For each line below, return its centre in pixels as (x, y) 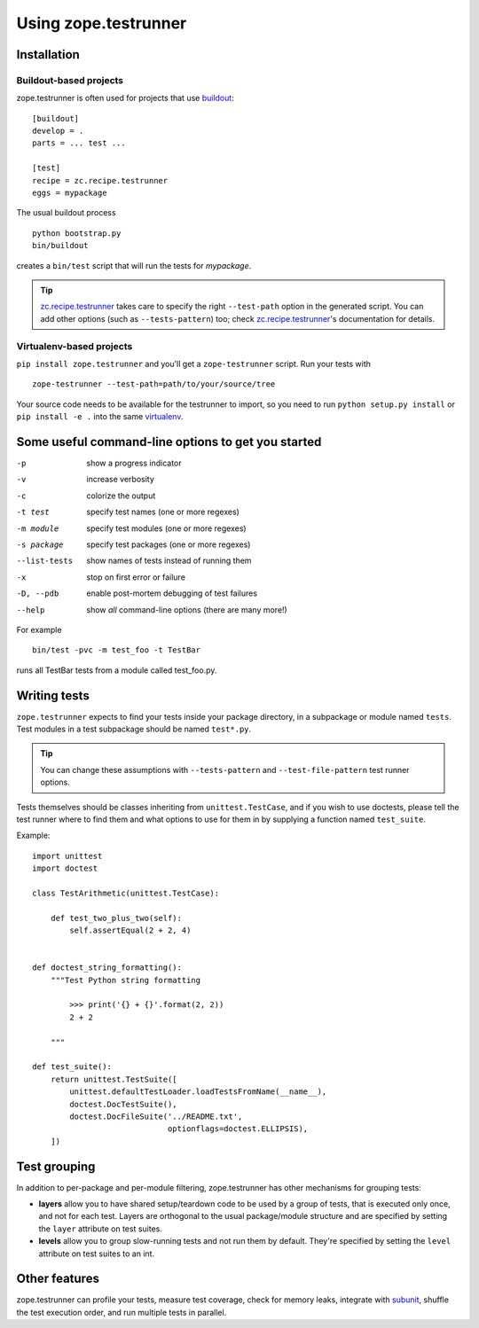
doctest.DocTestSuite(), (123, 1104)
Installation (48, 55)
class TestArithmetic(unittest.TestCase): (126, 893)
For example (39, 629)
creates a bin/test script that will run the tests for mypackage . (134, 265)
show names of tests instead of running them (169, 561)
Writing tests (53, 695)
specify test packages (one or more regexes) (169, 544)
